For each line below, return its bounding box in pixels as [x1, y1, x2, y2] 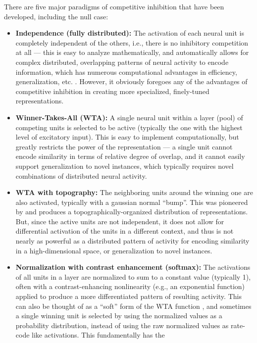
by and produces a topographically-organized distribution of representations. [15, 206, 248, 217]
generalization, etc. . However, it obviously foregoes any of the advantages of [15, 76, 248, 87]
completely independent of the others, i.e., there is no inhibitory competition [15, 37, 249, 48]
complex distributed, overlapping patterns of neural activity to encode [15, 56, 229, 67]
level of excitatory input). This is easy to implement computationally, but [15, 132, 239, 142]
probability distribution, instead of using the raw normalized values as [15, 320, 229, 330]
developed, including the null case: [4, 11, 108, 21]
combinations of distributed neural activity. [15, 170, 147, 181]
